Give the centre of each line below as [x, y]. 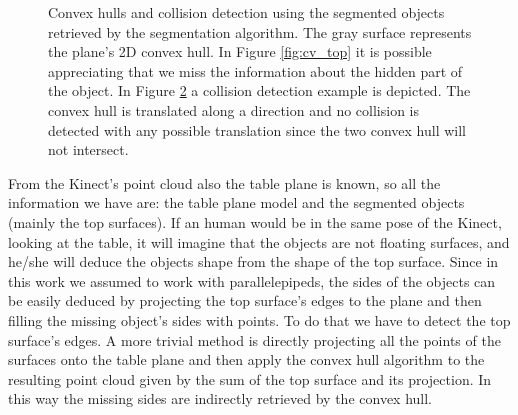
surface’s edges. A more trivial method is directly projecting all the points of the [254, 339]
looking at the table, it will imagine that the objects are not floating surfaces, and [259, 241]
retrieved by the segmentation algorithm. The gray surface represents [260, 31]
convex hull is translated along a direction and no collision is [234, 109]
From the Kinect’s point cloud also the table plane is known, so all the [224, 182]
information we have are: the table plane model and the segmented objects [236, 202]
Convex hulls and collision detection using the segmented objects [246, 12]
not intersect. [88, 149]
